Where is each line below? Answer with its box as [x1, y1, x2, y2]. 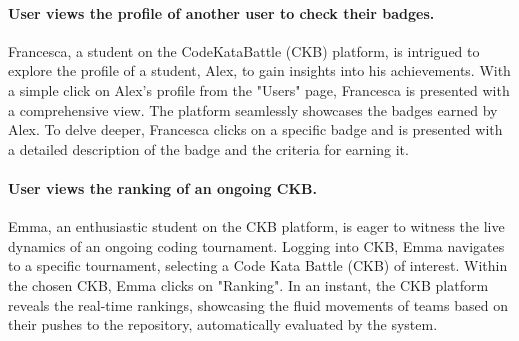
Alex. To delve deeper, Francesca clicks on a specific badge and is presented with [8, 119, 503, 140]
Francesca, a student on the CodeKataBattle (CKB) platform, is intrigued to [8, 40, 480, 61]
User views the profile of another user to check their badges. [8, 2, 435, 23]
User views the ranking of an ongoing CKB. [8, 177, 318, 198]
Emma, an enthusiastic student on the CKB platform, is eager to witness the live [8, 216, 505, 237]
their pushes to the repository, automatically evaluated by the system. [8, 314, 438, 335]
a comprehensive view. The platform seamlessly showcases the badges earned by [8, 99, 498, 120]
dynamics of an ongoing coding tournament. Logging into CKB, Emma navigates [8, 235, 505, 256]
